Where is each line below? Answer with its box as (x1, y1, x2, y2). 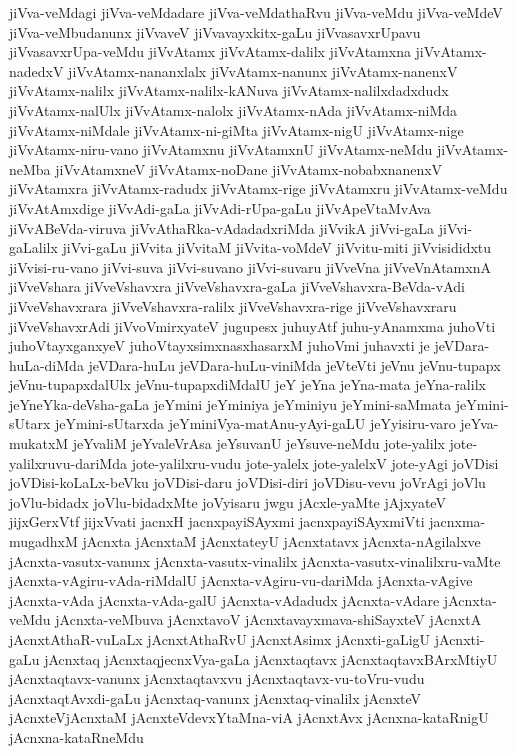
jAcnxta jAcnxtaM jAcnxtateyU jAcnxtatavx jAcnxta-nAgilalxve (82, 531, 481, 552)
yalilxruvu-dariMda (9, 452, 127, 473)
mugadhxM (9, 531, 78, 552)
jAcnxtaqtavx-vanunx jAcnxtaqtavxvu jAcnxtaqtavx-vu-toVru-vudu (9, 668, 425, 689)
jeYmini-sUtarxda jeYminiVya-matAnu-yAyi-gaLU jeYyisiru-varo (55, 413, 456, 434)
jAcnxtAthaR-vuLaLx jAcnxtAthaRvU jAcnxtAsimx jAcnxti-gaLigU (9, 629, 431, 649)
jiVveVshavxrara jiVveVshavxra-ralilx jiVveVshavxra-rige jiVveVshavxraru (9, 295, 457, 316)
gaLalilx (9, 237, 58, 258)
